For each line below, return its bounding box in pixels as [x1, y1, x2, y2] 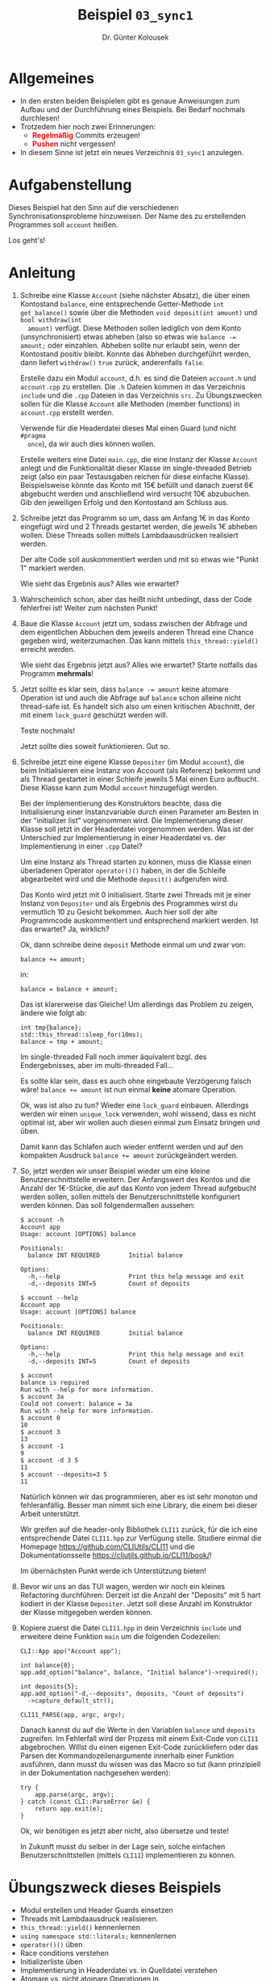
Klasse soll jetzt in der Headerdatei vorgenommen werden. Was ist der [19, 824, 254, 834]
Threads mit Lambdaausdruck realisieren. [19, 1913, 159, 1924]
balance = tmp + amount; [19, 1037, 104, 1045]
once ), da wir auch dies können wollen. [27, 439, 156, 448]
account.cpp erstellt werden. [19, 407, 114, 417]
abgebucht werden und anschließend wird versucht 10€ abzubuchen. [19, 489, 251, 498]
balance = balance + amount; [19, 985, 118, 993]
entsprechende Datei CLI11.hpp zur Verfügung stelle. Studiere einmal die [19, 1533, 262, 1542]
